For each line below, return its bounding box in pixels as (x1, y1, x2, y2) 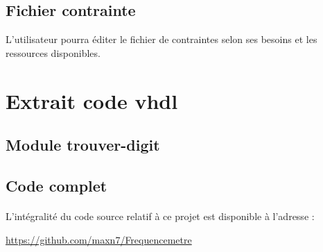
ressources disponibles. (6, 45, 101, 60)
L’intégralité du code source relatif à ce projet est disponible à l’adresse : (6, 208, 315, 223)
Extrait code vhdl (6, 86, 178, 115)
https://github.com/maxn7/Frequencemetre (6, 232, 192, 246)
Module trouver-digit (6, 134, 160, 156)
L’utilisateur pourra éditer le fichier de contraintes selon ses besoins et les (6, 32, 317, 47)
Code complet (6, 174, 107, 196)
